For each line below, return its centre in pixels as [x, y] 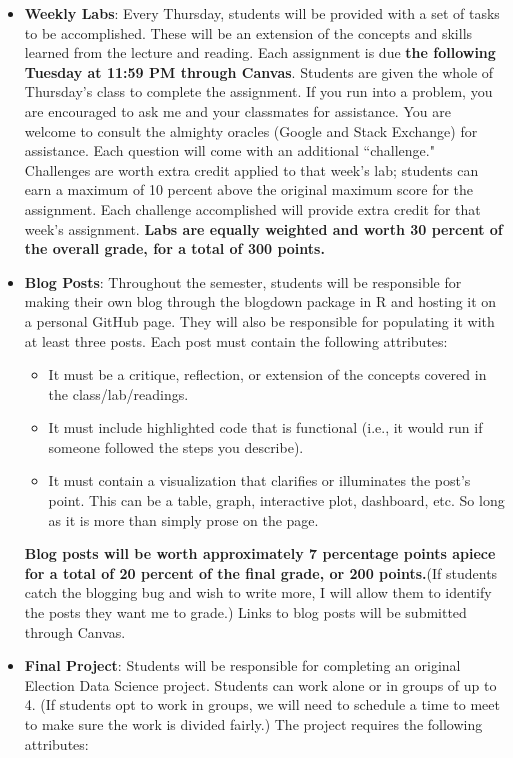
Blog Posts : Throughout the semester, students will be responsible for [243, 281]
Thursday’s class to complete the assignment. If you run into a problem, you [258, 91]
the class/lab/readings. [118, 393]
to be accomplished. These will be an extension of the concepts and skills [248, 32]
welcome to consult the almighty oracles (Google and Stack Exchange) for [251, 130]
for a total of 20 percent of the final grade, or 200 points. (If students [261, 572]
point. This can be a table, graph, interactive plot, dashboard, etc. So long [276, 500]
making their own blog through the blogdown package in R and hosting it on [260, 301]
